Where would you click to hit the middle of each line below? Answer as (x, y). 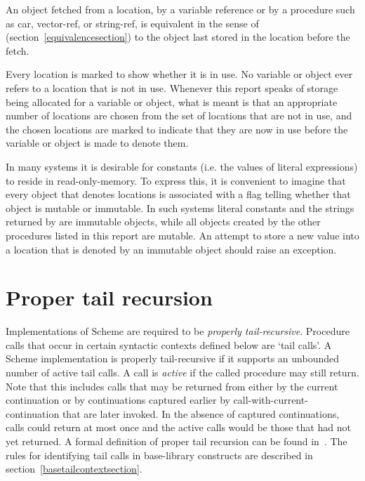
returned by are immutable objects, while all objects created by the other (163, 222)
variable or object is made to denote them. (97, 143)
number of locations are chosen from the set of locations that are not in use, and (179, 116)
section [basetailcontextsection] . (74, 469)
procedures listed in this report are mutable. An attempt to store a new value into (182, 235)
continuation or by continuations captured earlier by (118, 400)
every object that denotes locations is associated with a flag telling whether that (178, 194)
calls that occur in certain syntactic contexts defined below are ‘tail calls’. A (169, 344)
